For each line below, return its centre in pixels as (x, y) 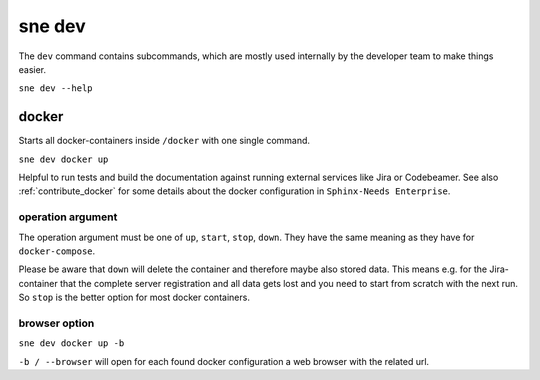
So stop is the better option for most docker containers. (134, 297)
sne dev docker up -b (71, 343)
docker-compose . (57, 251)
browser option (56, 323)
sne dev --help (56, 88)
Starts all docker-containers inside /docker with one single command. (164, 141)
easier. (32, 69)
